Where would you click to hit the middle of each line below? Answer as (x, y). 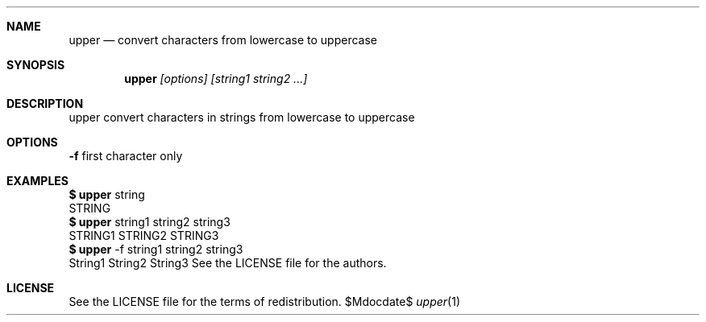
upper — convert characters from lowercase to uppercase (223, 40)
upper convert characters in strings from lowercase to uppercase (242, 117)
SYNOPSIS (36, 65)
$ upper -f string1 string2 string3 (156, 249)
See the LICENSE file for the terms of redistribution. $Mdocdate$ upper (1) (265, 301)
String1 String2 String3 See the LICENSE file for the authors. (228, 263)
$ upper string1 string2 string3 (150, 222)
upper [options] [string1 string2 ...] (216, 78)
